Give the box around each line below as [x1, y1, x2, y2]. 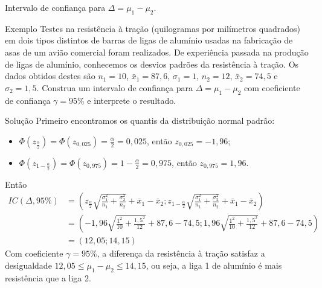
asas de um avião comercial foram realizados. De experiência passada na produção [5, 45, 309, 58]
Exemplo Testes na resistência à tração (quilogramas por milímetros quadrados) [5, 22, 301, 34]
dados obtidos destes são [5, 69, 95, 82]
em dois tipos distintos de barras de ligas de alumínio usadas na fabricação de [5, 34, 293, 46]
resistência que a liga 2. [5, 271, 91, 284]
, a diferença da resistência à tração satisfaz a [97, 247, 265, 260]
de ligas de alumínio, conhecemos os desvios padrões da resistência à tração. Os [5, 57, 299, 70]
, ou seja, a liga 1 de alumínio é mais [146, 259, 282, 272]
